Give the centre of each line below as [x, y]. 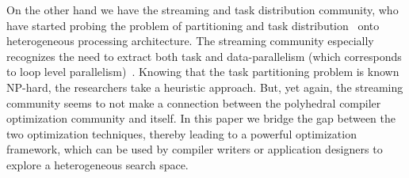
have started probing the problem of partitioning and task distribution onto [193, 25]
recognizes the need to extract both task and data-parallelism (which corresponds [204, 56]
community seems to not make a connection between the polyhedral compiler [194, 102]
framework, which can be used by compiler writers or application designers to [195, 149]
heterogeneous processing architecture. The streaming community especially [190, 41]
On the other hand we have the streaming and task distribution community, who [203, 9]
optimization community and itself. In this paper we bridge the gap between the [201, 118]
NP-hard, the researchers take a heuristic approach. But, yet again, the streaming [205, 87]
